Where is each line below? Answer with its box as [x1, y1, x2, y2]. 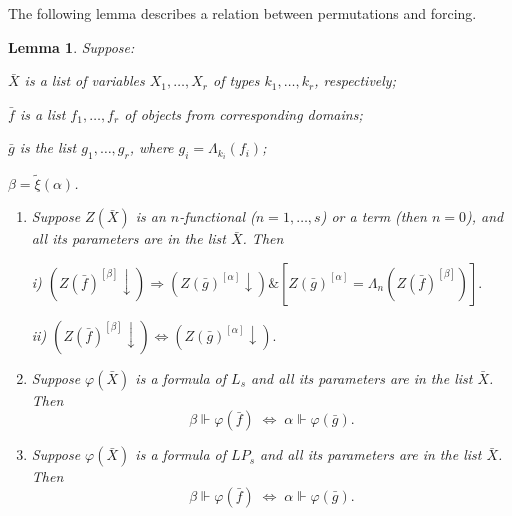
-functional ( [179, 206, 256, 227]
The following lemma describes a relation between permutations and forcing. [8, 3, 477, 23]
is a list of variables [24, 70, 145, 91]
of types [212, 70, 260, 91]
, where [129, 137, 174, 158]
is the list [19, 137, 77, 158]
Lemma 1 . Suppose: [8, 36, 135, 57]
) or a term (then [320, 206, 427, 227]
